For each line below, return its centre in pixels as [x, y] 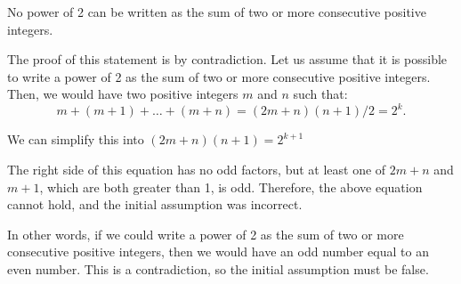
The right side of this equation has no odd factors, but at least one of [197, 170]
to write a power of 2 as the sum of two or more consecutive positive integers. [219, 76]
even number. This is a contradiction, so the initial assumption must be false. [218, 269]
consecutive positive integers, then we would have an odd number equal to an [218, 252]
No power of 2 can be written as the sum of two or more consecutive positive [217, 12]
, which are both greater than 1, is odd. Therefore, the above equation [231, 187]
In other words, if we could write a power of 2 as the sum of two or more [206, 234]
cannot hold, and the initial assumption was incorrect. [155, 204]
